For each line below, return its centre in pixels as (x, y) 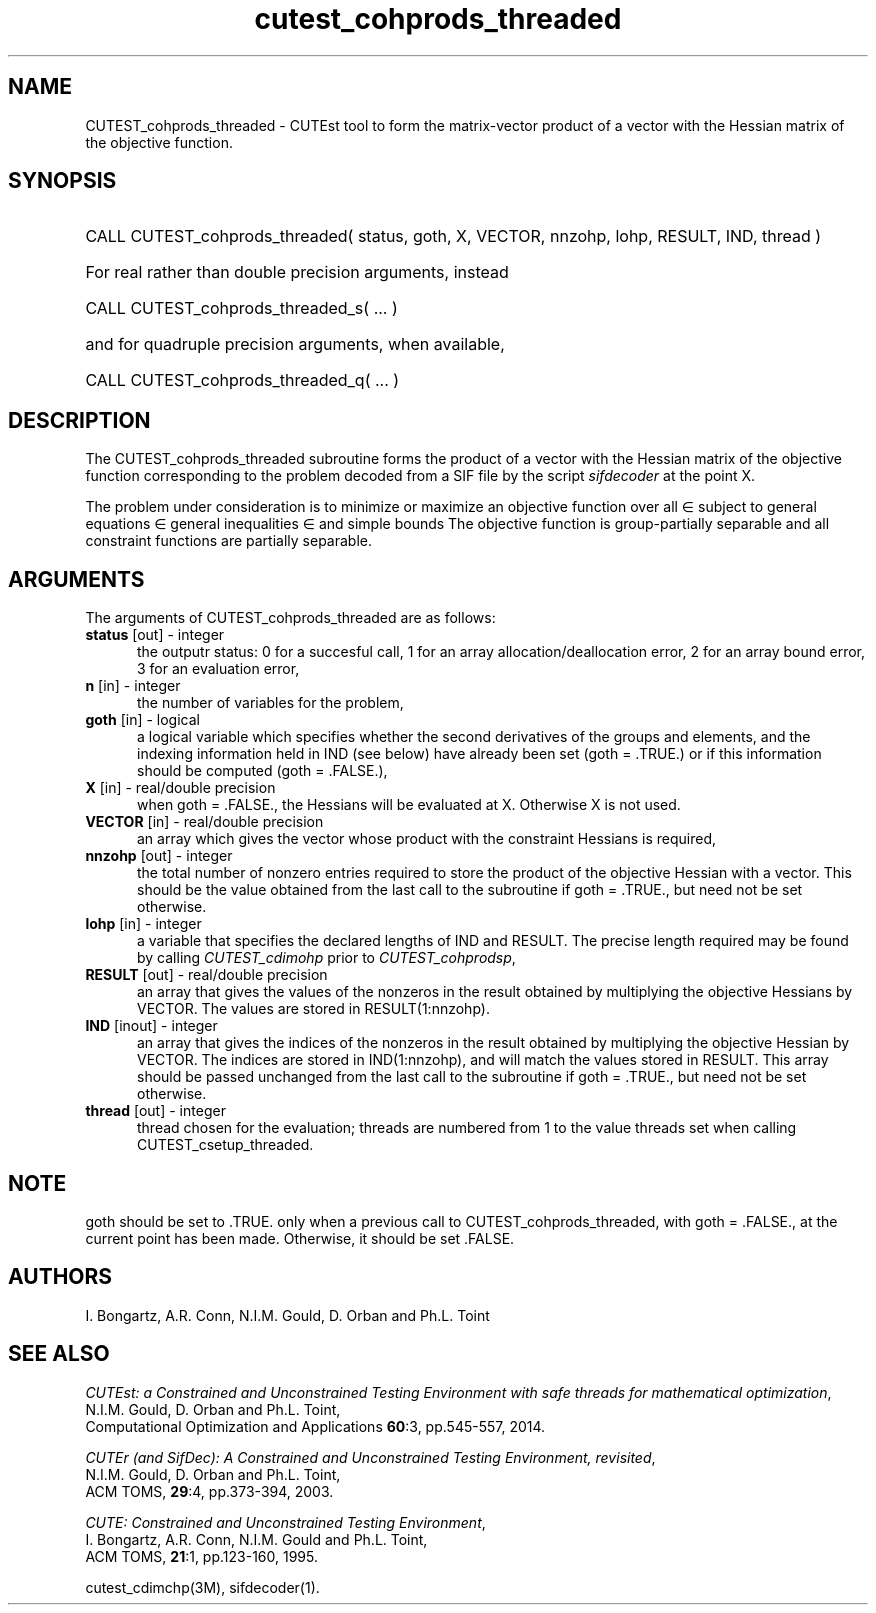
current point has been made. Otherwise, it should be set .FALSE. (300, 1238)
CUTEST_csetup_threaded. (225, 1145)
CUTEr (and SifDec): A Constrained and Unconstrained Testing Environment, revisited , (370, 1457)
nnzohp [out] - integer (159, 856)
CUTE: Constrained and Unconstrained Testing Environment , (285, 1522)
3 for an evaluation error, (218, 669)
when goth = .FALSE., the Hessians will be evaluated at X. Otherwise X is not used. (409, 805)
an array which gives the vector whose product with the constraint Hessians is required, (427, 839)
